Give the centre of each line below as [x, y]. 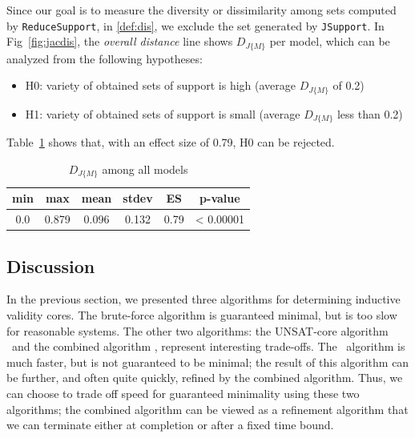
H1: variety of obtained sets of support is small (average [163, 113]
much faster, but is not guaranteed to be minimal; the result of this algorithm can [208, 362]
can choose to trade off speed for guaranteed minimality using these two [183, 393]
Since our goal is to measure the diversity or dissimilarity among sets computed [201, 10]
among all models [145, 169]
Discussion [51, 265]
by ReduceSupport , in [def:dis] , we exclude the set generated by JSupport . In [195, 25]
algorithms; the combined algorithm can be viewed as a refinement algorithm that [207, 409]
